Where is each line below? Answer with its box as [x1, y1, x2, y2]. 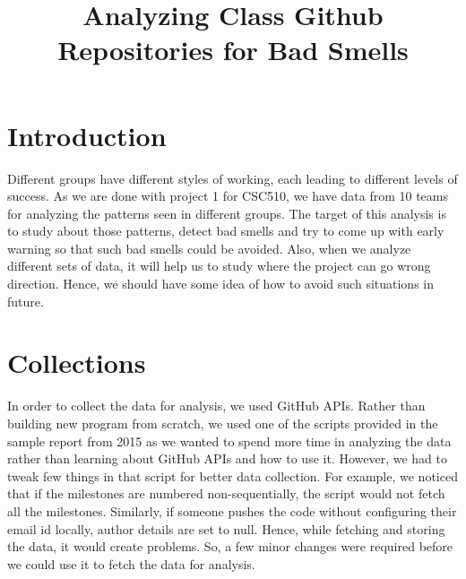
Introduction [7, 117, 167, 153]
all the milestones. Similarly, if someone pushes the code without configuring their [7, 501, 457, 520]
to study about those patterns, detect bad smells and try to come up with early [7, 221, 444, 240]
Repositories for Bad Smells [57, 31, 409, 68]
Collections [7, 344, 146, 381]
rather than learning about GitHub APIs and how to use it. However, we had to [7, 449, 448, 468]
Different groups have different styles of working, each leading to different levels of [7, 169, 458, 187]
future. [7, 291, 44, 310]
